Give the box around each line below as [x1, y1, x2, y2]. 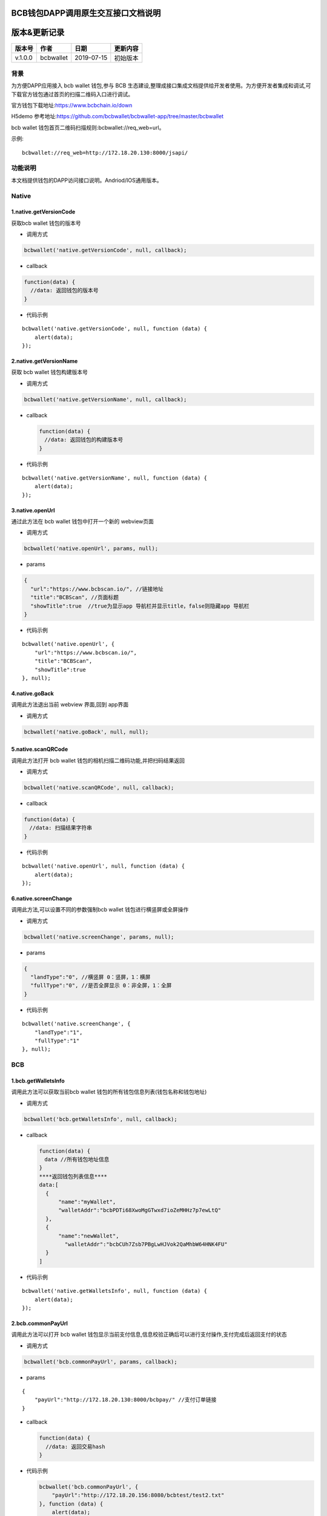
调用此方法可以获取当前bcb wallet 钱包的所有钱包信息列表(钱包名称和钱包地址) [11, 1088, 207, 1096]
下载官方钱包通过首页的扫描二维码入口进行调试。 [11, 90, 133, 98]
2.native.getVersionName [11, 358, 78, 364]
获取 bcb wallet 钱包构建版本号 [11, 369, 88, 376]
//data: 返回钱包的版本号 [30, 287, 99, 294]
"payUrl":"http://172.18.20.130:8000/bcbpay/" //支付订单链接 [34, 1397, 217, 1403]
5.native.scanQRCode [11, 746, 68, 753]
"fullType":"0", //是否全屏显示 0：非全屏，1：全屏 [30, 982, 172, 989]
